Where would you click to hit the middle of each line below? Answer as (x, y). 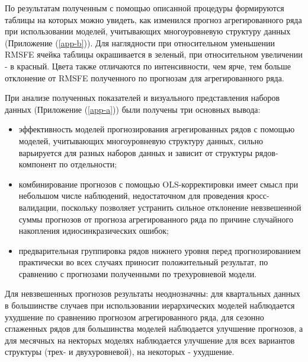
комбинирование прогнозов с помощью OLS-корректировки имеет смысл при (158, 184)
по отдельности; (88, 164)
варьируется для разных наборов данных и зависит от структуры (136, 152)
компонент (38, 164)
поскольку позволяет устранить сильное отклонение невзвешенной (181, 207)
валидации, (38, 207)
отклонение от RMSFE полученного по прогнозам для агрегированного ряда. (145, 77)
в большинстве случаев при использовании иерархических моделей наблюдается (150, 305)
